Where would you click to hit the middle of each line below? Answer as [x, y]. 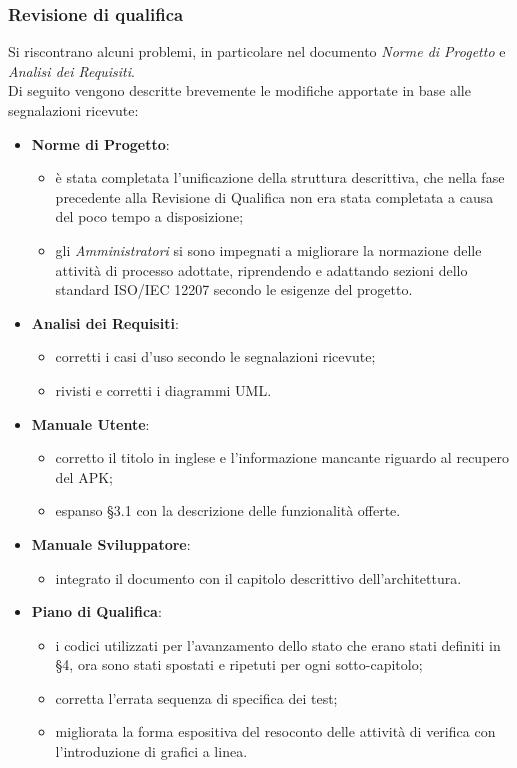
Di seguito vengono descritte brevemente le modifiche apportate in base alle [239, 90]
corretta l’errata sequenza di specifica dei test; [196, 697]
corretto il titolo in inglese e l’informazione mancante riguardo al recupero [282, 457]
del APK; [84, 476]
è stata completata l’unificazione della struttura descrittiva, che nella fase [280, 177]
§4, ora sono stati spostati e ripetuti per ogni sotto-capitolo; [239, 664]
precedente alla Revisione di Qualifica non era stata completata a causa [274, 196]
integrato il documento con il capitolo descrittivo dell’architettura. [258, 577]
